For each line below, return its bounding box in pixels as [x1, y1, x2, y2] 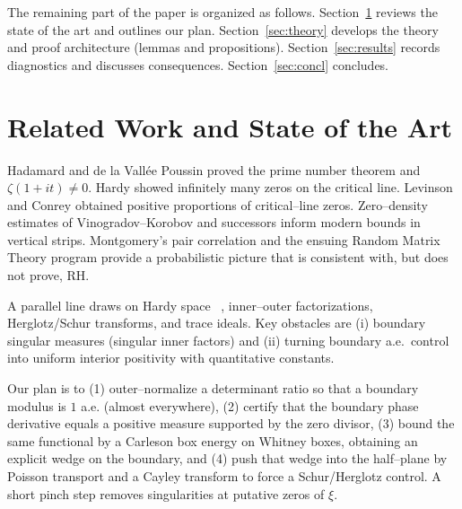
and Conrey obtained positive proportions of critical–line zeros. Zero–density [7, 195, 428, 214]
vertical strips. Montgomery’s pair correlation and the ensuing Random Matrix [7, 230, 440, 249]
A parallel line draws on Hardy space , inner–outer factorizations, [7, 295, 373, 314]
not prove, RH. [7, 266, 90, 285]
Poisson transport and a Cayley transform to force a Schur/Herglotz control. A [7, 467, 441, 485]
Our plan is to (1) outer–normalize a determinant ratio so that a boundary [7, 379, 419, 398]
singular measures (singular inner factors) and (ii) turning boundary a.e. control [7, 330, 449, 349]
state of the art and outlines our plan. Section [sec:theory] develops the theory [7, 20, 439, 39]
